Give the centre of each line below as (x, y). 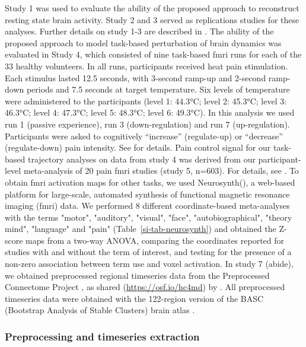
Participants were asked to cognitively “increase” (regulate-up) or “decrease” (144, 136)
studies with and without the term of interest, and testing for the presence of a (148, 252)
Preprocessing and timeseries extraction (102, 336)
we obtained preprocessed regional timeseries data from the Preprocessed (137, 275)
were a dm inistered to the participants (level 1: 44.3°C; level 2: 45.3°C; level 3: (146, 101)
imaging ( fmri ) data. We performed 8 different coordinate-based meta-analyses (147, 206)
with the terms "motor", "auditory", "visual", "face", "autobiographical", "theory (149, 217)
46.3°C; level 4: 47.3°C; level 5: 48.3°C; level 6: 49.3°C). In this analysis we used (150, 112)
